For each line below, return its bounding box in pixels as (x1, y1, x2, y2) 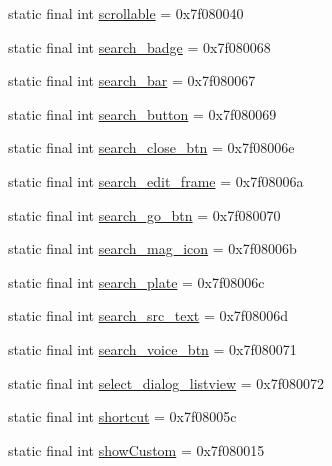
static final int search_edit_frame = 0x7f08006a (8, 170, 304, 191)
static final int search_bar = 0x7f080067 (8, 70, 256, 91)
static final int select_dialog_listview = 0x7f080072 (8, 372, 325, 393)
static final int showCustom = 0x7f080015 (8, 439, 265, 460)
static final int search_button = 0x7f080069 (8, 103, 277, 124)
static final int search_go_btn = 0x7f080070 (8, 204, 281, 225)
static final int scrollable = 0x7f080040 (8, 3, 244, 23)
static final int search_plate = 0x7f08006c (8, 271, 265, 292)
